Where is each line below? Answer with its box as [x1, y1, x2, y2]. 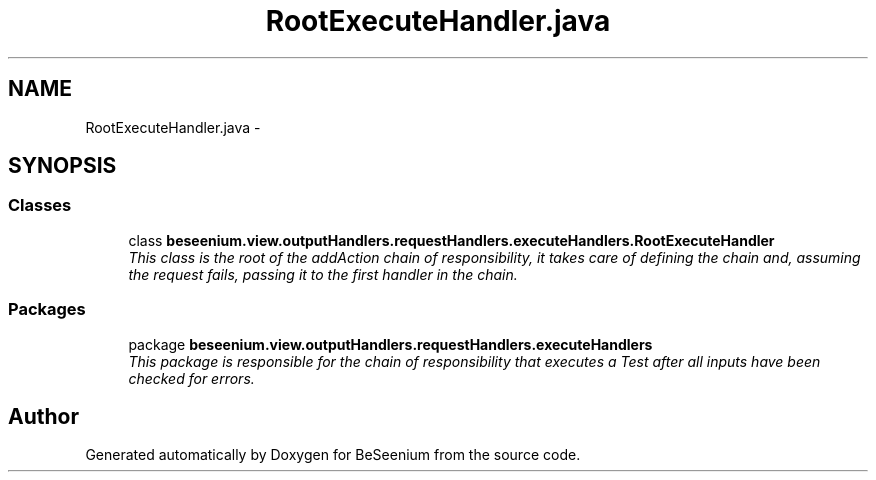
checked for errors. [128, 369, 255, 387]
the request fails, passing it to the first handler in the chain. [128, 265, 518, 283]
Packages [8, 299, 86, 320]
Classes [8, 195, 72, 216]
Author [8, 403, 79, 429]
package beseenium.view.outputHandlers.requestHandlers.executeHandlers [128, 335, 653, 353]
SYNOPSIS [8, 153, 117, 179]
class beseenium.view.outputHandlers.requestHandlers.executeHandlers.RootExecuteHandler [128, 231, 775, 249]
